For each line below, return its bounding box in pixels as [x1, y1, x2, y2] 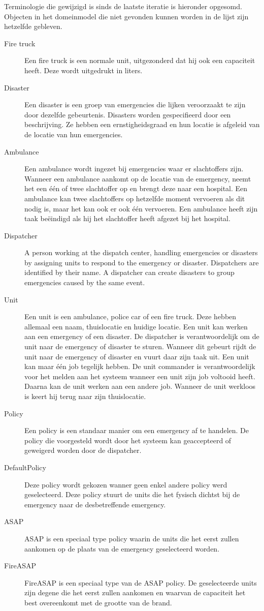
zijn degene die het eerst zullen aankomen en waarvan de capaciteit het [24, 587, 246, 598]
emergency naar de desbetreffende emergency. [24, 499, 166, 509]
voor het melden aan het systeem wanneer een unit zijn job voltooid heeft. [24, 371, 255, 381]
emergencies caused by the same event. [24, 277, 145, 288]
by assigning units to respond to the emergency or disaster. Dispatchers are [24, 257, 259, 267]
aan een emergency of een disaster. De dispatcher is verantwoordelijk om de [24, 331, 259, 342]
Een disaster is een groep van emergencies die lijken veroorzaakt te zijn [24, 99, 246, 110]
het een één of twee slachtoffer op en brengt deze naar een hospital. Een [24, 183, 248, 194]
